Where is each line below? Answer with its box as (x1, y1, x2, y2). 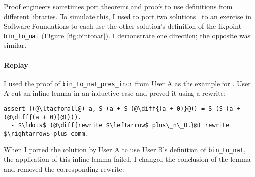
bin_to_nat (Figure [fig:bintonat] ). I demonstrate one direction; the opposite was (4, 30, 251, 40)
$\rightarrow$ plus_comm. (4, 130, 89, 138)
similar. (4, 40, 27, 50)
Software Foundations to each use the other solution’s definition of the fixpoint (4, 21, 242, 31)
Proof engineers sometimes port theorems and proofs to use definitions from (4, 1, 233, 11)
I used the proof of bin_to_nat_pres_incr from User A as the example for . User (4, 78, 251, 88)
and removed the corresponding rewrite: (4, 163, 124, 174)
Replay (4, 59, 28, 70)
